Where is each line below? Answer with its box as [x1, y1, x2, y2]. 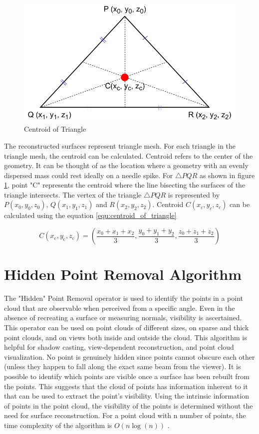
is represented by [168, 189, 220, 200]
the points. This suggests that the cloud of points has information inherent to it [4, 381, 248, 391]
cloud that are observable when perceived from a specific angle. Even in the [4, 302, 235, 313]
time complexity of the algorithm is [4, 420, 112, 430]
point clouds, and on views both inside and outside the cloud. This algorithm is [4, 332, 247, 342]
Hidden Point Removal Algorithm [4, 264, 242, 284]
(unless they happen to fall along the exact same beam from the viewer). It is [4, 361, 241, 372]
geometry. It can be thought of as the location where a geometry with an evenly [4, 160, 249, 171]
